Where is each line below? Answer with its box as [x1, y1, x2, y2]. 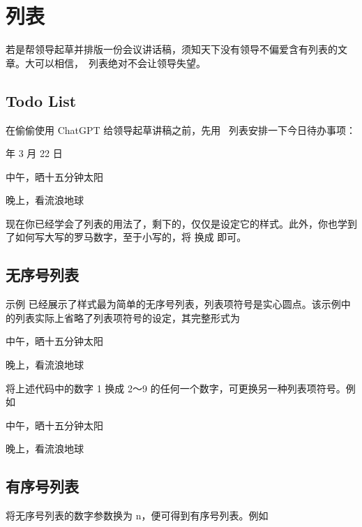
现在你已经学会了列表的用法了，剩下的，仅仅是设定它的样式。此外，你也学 [6, 216, 347, 230]
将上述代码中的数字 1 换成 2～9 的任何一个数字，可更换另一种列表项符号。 [6, 380, 346, 395]
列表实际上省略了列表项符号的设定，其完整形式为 [15, 310, 240, 325]
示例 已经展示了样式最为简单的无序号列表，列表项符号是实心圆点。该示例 [6, 297, 341, 311]
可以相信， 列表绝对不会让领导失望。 [34, 55, 206, 70]
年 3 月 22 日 [6, 146, 63, 161]
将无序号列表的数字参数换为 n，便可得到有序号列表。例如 [6, 508, 269, 523]
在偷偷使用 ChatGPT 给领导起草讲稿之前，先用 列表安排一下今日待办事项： [6, 122, 356, 137]
